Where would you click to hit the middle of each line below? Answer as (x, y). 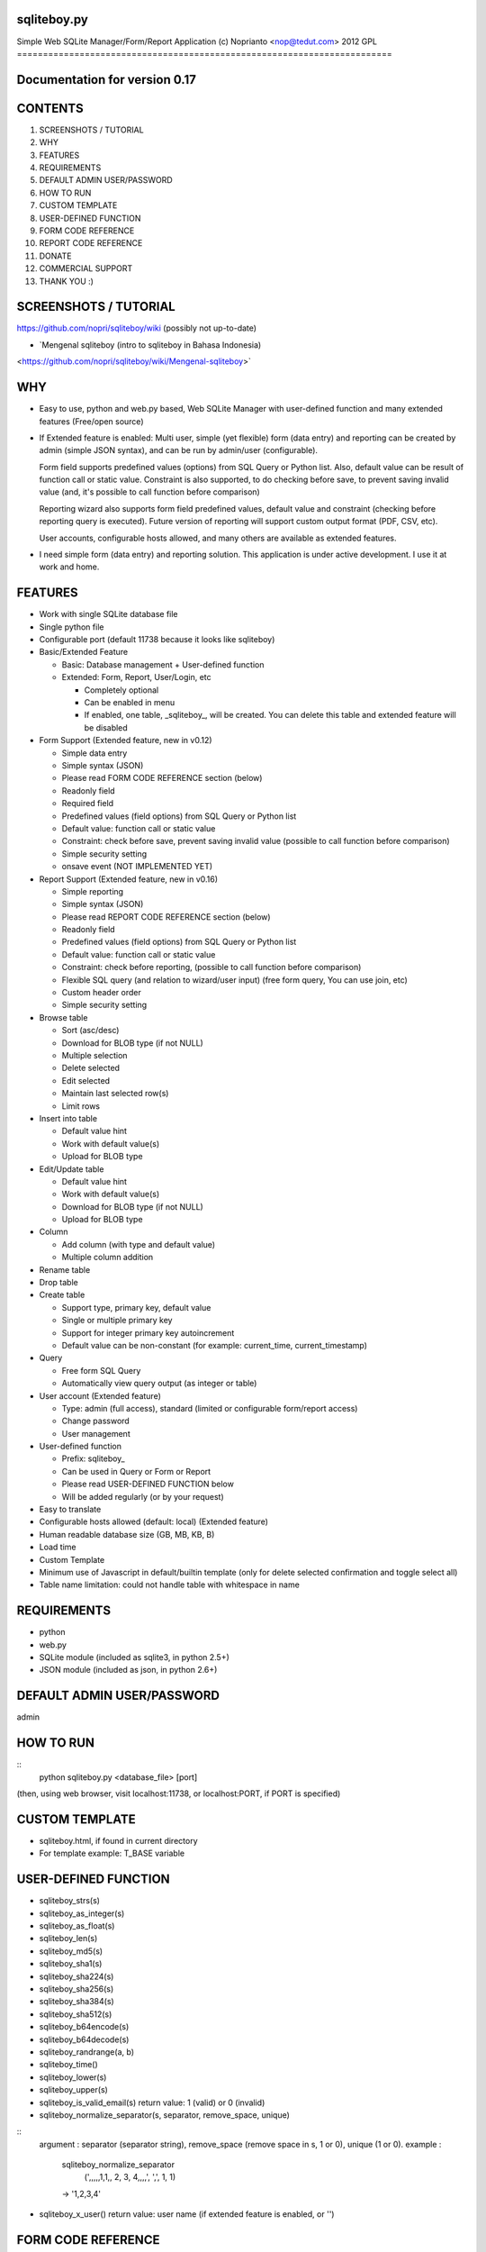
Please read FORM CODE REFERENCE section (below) (162, 778)
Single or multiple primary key (117, 1321)
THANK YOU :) (67, 281)
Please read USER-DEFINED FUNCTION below (148, 1484)
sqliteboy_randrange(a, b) (87, 2052)
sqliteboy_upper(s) (73, 2090)
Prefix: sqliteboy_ (93, 1458)
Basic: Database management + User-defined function (163, 664)
